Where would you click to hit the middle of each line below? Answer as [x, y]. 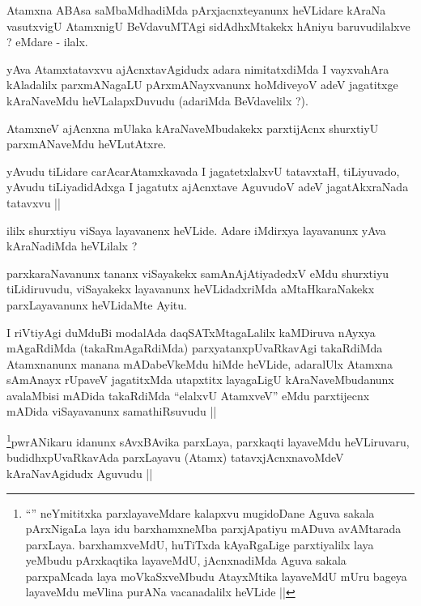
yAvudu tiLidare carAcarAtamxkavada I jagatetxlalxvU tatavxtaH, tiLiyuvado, [203, 171]
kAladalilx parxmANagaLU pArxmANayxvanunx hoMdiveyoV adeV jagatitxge [202, 85]
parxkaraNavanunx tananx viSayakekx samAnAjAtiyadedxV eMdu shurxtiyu [198, 273]
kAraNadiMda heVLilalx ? [72, 246]
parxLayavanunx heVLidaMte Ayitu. [97, 304]
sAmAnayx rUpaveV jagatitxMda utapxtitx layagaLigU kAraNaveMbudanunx [200, 380]
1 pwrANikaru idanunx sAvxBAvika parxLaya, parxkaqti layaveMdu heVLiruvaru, [208, 440]
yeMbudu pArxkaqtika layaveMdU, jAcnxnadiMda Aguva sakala [186, 560]
